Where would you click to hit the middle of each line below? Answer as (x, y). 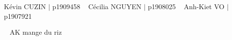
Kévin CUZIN (25, 6)
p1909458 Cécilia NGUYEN (97, 6)
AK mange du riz (36, 32)
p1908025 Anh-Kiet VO (186, 6)
